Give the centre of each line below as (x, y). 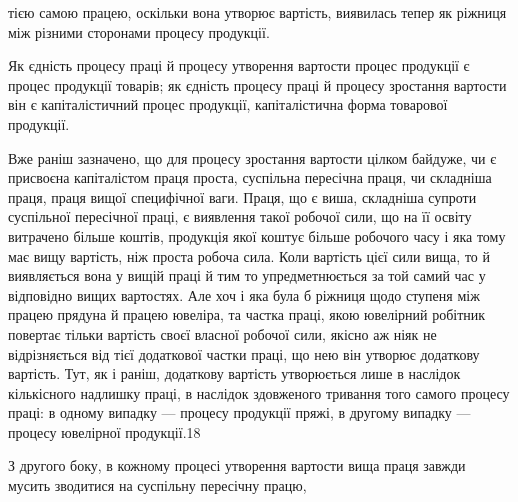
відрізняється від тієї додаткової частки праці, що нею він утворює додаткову (244, 353)
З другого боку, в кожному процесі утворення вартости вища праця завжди (237, 465)
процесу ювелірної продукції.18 (104, 431)
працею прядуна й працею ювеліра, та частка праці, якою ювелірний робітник (247, 314)
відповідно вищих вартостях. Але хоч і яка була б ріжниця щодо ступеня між (244, 294)
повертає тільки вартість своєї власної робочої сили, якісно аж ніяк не (222, 333)
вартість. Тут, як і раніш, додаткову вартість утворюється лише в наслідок (234, 373)
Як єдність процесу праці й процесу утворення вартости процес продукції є (239, 65)
